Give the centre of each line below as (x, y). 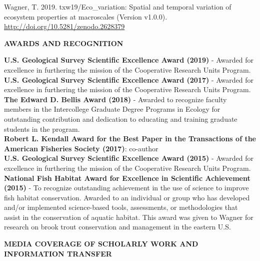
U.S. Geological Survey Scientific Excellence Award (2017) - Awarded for (129, 79)
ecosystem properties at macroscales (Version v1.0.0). (86, 16)
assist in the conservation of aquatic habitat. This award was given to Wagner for (129, 217)
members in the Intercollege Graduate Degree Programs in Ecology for (112, 109)
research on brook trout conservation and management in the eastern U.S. (117, 227)
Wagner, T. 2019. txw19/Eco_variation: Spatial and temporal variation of (118, 7)
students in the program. (42, 128)
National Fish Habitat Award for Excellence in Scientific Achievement (127, 178)
